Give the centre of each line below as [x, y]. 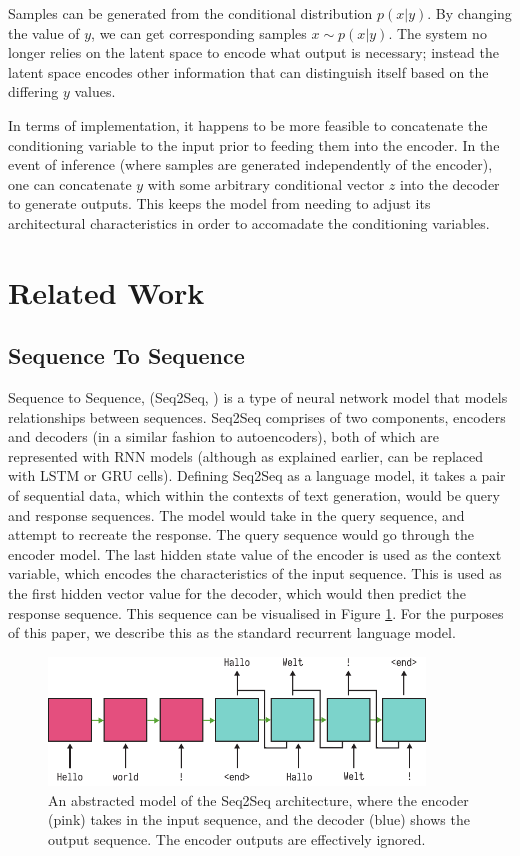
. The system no [437, 32]
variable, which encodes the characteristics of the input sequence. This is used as [255, 573]
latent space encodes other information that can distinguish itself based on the [248, 71]
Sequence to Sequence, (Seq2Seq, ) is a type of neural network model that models [258, 397]
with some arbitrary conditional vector [266, 183]
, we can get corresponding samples [199, 32]
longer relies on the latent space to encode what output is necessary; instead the [253, 52]
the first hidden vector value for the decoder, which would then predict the [237, 593]
